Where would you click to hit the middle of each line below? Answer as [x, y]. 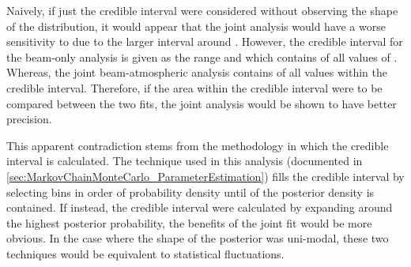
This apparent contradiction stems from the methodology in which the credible [198, 145]
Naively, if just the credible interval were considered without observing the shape [202, 10]
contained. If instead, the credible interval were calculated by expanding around [200, 207]
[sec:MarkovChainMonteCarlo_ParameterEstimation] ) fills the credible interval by [205, 176]
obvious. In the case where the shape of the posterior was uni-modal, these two [198, 238]
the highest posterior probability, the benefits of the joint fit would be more [189, 222]
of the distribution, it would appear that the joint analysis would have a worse [196, 26]
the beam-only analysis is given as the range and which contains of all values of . [202, 56]
